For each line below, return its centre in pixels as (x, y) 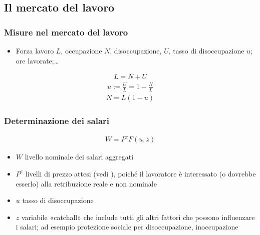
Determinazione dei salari (57, 120)
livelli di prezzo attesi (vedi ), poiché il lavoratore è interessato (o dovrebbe (141, 173)
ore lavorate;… (37, 60)
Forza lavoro (35, 50)
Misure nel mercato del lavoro (66, 32)
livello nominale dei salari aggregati (79, 157)
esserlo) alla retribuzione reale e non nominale (86, 183)
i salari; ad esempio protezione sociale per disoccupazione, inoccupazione (127, 227)
